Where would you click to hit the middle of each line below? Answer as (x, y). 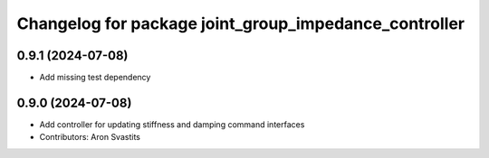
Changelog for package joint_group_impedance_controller (241, 23)
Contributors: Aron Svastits (90, 137)
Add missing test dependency (95, 78)
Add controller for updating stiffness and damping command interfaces (172, 124)
